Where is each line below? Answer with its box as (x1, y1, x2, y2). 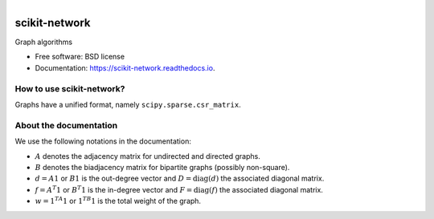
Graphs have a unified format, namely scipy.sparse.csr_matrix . (14, 100, 241, 110)
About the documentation (14, 120, 118, 131)
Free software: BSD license (35, 52, 125, 62)
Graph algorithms (14, 37, 72, 47)
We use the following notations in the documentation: (14, 136, 192, 146)
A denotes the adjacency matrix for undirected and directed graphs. (35, 151, 260, 160)
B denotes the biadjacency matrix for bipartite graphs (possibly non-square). (35, 162, 290, 172)
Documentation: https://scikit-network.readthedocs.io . (35, 63, 215, 72)
